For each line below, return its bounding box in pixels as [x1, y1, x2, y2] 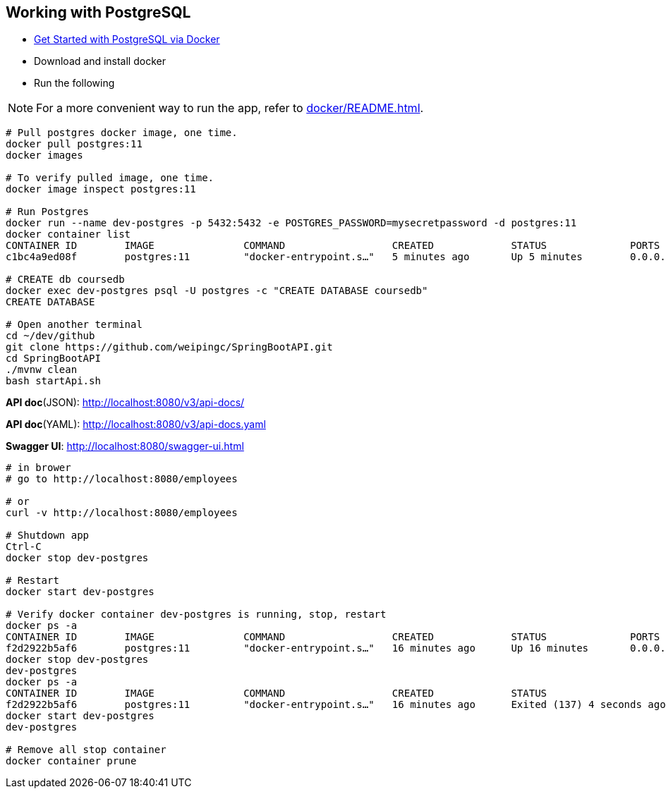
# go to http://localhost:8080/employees [6, 473, 238, 485]
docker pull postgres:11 [6, 138, 143, 150]
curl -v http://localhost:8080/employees [6, 507, 238, 519]
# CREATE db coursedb [6, 274, 125, 286]
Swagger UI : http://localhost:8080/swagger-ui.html [6, 440, 244, 453]
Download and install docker [34, 55, 166, 68]
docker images [6, 149, 83, 161]
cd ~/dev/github [6, 330, 95, 342]
